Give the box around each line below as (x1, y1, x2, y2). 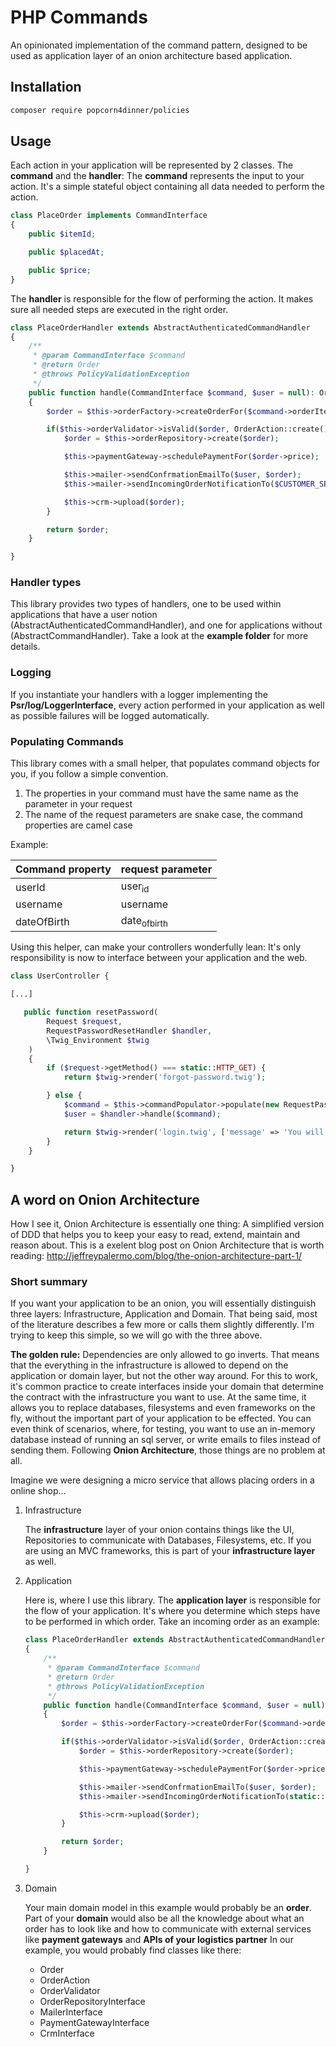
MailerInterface (39, 2006, 103, 2018)
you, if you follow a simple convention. (10, 768, 169, 780)
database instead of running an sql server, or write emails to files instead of (10, 1434, 322, 1446)
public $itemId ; (28, 229, 97, 240)
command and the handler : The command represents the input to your (10, 170, 305, 182)
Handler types (10, 576, 82, 590)
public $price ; (28, 265, 92, 275)
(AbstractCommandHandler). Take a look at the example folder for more (10, 630, 309, 642)
